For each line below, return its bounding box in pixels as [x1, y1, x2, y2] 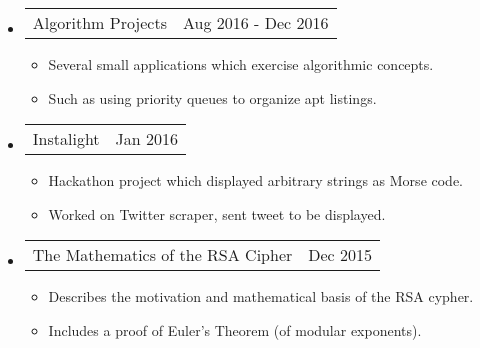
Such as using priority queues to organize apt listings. [48, 87, 377, 108]
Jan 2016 [115, 127, 179, 151]
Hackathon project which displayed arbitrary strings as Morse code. [48, 170, 464, 191]
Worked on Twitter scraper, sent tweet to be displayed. [48, 203, 386, 224]
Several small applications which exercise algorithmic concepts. [48, 54, 434, 74]
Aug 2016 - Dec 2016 [183, 11, 329, 34]
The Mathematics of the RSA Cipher [32, 243, 293, 267]
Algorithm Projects [32, 11, 167, 34]
